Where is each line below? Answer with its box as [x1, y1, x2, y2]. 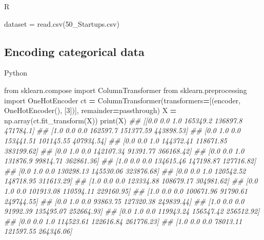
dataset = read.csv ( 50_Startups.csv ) [4, 18, 119, 29]
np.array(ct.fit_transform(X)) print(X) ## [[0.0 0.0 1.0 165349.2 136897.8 [4, 115, 242, 125]
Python [4, 67, 27, 78]
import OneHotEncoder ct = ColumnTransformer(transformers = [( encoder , [4, 95, 241, 105]
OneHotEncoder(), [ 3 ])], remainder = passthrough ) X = [4, 105, 177, 116]
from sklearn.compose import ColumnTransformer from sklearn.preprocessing [4, 84, 247, 95]
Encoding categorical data [4, 43, 145, 59]
